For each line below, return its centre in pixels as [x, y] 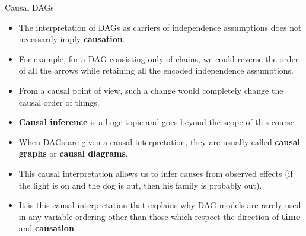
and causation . [47, 228]
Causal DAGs [29, 7]
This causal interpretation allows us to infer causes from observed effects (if [156, 173]
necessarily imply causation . [72, 39]
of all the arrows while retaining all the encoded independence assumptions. [156, 70]
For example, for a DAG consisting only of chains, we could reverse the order [159, 58]
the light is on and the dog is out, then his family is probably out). [140, 185]
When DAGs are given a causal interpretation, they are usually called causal [159, 141]
